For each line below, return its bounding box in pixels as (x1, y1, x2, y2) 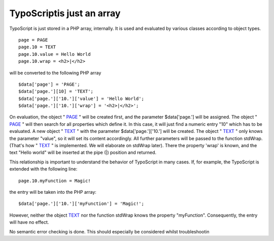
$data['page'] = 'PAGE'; (18, 81, 80, 87)
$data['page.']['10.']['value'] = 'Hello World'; (18, 95, 145, 101)
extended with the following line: (9, 166, 78, 172)
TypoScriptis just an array (9, 8, 121, 19)
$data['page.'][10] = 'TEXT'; (18, 89, 94, 94)
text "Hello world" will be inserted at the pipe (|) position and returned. (9, 150, 157, 156)
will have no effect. (9, 219, 49, 225)
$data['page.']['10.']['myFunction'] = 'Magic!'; (18, 201, 145, 206)
